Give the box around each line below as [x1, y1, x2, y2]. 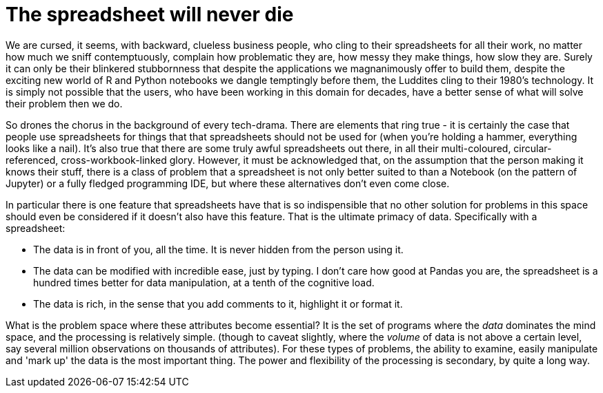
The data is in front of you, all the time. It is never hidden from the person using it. [33, 243, 404, 255]
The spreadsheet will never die [6, 3, 294, 26]
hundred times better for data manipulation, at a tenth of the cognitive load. [33, 276, 375, 288]
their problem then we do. [6, 97, 123, 109]
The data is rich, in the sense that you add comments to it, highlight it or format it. [33, 297, 403, 310]
